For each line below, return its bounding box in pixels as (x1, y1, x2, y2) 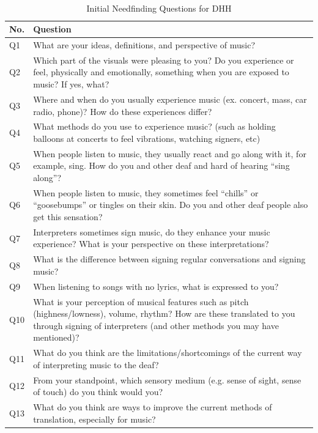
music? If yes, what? (33, 78, 109, 91)
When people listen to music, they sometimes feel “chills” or (33, 186, 259, 199)
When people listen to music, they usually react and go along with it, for (33, 147, 306, 160)
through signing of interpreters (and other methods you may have (33, 319, 279, 331)
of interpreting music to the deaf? (33, 358, 159, 371)
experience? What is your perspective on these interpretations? (33, 237, 269, 250)
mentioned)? (33, 331, 79, 344)
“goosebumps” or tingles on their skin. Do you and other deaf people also (33, 198, 308, 211)
